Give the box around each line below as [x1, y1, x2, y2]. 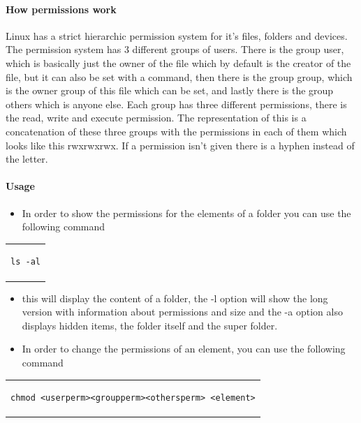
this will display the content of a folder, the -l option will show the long [22, 290, 328, 305]
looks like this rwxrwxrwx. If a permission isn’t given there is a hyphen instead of [6, 138, 355, 152]
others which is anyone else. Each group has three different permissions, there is [6, 96, 347, 111]
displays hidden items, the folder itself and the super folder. [22, 318, 278, 332]
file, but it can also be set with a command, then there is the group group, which [6, 69, 353, 84]
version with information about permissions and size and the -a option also [22, 304, 343, 319]
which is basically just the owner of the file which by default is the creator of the [6, 55, 351, 70]
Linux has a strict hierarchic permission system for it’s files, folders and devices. [6, 28, 348, 43]
